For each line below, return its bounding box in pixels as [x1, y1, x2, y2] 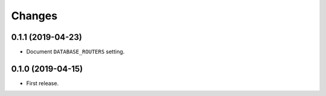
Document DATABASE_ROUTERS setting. [26, 48, 125, 56]
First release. [26, 79, 59, 87]
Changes [11, 9, 57, 22]
